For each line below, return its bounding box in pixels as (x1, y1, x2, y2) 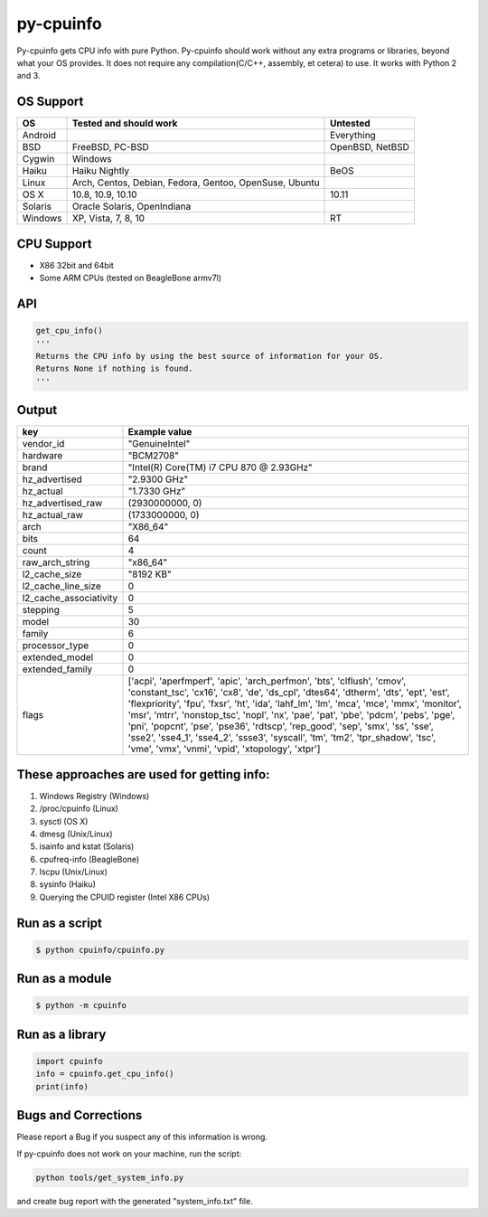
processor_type (22, 639, 89, 652)
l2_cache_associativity (22, 592, 118, 605)
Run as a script (16, 915, 103, 930)
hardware (22, 449, 63, 462)
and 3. (16, 71, 41, 81)
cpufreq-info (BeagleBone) (39, 854, 140, 864)
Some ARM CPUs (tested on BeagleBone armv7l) (39, 272, 221, 284)
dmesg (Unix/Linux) (39, 828, 113, 839)
